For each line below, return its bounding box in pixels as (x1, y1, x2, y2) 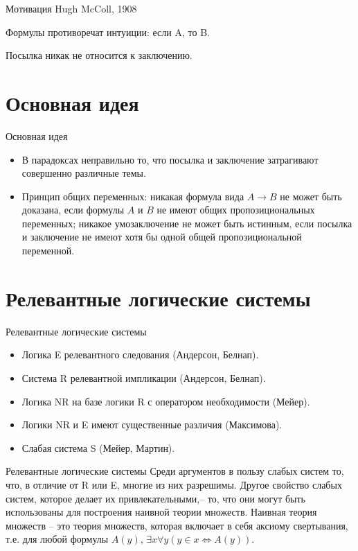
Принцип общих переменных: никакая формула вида (21, 189, 244, 203)
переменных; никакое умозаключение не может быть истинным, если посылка (21, 216, 352, 230)
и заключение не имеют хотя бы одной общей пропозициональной (21, 229, 302, 244)
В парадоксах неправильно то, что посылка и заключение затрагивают (21, 152, 319, 166)
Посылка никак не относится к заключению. (6, 48, 193, 62)
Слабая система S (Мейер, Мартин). (21, 440, 175, 455)
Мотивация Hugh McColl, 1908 (6, 1, 137, 15)
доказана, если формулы (21, 202, 125, 217)
